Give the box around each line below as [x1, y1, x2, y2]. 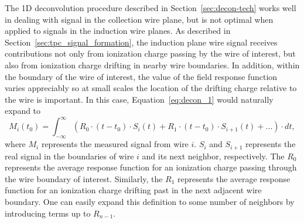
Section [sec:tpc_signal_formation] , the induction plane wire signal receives [5, 36, 278, 48]
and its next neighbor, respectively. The [142, 149, 285, 162]
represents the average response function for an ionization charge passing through [5, 161, 297, 173]
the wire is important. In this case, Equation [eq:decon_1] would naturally [5, 93, 274, 105]
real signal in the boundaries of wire [5, 149, 134, 162]
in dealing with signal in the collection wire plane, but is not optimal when [5, 13, 274, 25]
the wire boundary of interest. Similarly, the [5, 172, 163, 184]
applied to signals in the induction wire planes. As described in [5, 25, 231, 37]
